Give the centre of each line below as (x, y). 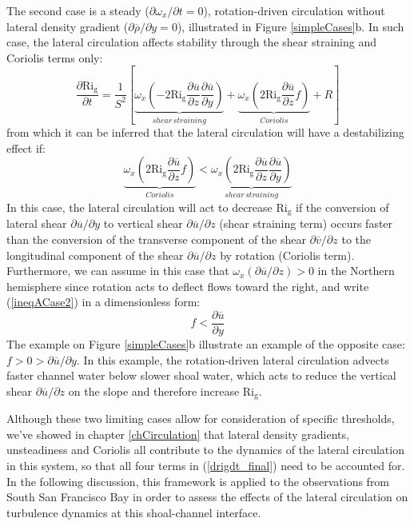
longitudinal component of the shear (95, 255)
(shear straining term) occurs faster (306, 223)
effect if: (26, 147)
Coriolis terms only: (55, 57)
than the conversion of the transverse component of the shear (156, 239)
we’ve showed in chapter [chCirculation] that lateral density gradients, (178, 434)
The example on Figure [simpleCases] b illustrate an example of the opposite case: (206, 343)
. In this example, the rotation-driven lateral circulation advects (233, 359)
